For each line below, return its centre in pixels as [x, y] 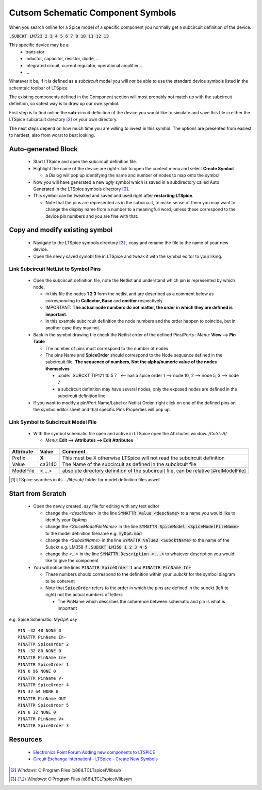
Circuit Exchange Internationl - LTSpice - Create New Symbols [95, 759]
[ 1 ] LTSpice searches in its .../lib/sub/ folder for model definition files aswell [85, 479]
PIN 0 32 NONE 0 [37, 712]
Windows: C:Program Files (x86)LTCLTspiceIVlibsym [79, 779]
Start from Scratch [38, 493]
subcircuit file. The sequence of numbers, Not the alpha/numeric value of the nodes [131, 362]
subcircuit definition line [82, 396]
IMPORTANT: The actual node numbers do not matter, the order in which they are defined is [139, 307]
